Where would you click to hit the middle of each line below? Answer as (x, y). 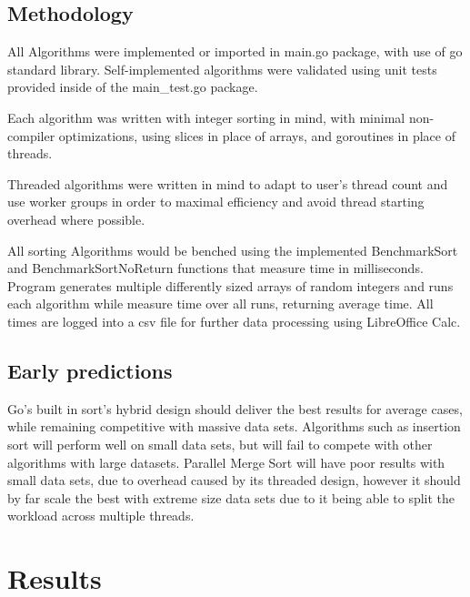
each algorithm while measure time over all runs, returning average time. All (220, 304)
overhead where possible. (76, 219)
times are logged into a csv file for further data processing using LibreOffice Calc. (234, 321)
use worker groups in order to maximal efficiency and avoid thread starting (216, 202)
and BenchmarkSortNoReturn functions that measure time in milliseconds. (215, 268)
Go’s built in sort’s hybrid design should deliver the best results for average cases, (235, 408)
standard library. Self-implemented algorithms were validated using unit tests (222, 69)
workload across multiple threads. (101, 516)
